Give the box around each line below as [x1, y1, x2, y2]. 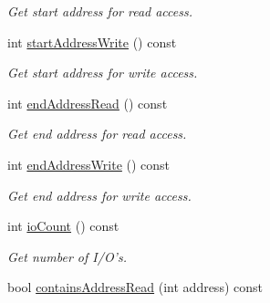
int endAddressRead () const [7, 93, 168, 112]
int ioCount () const [7, 216, 119, 235]
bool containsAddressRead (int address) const [7, 277, 263, 297]
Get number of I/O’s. [7, 246, 127, 266]
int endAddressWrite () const [7, 154, 171, 173]
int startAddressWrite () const [7, 32, 177, 51]
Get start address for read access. [7, 2, 192, 20]
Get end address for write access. [7, 185, 192, 204]
